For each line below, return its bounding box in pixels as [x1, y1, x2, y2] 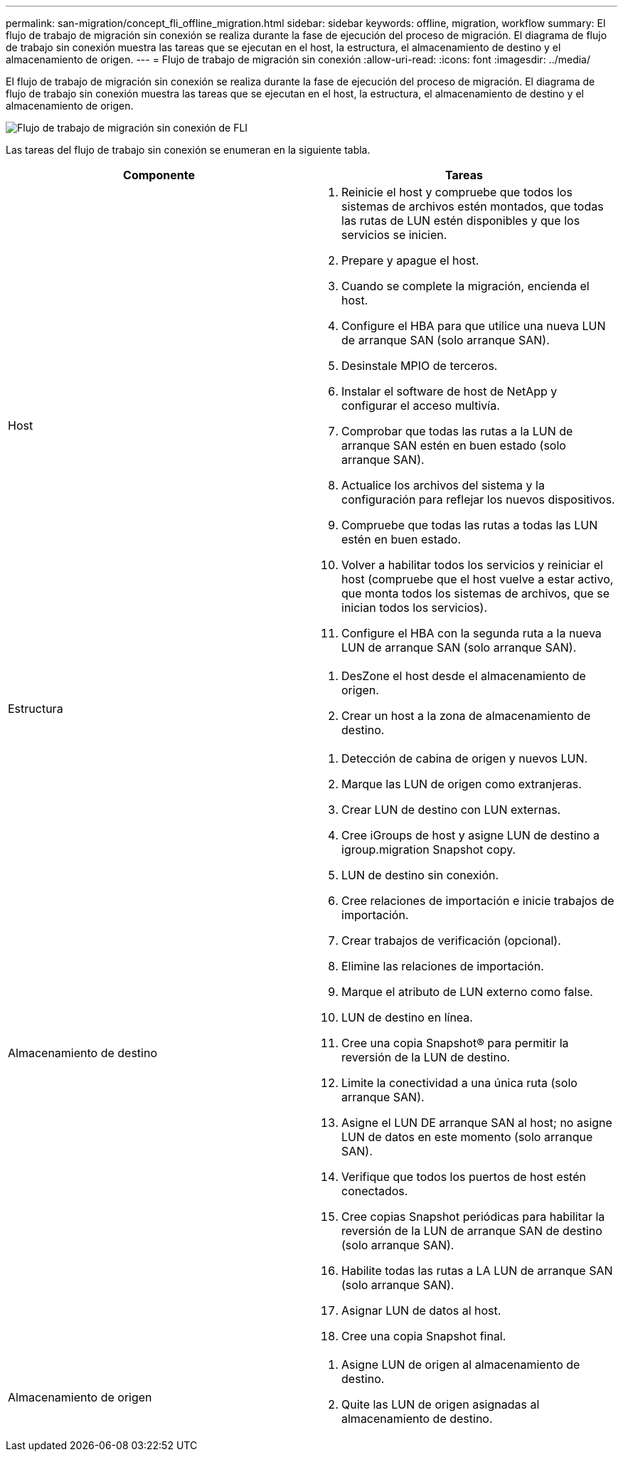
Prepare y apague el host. [341, 253, 479, 267]
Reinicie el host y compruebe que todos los [341, 185, 573, 199]
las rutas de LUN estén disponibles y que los [341, 213, 580, 228]
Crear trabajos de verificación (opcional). [341, 933, 561, 948]
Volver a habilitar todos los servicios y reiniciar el [341, 558, 603, 572]
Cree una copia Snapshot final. [341, 1329, 506, 1343]
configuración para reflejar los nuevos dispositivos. [341, 492, 615, 507]
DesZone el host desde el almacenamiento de [341, 669, 586, 683]
